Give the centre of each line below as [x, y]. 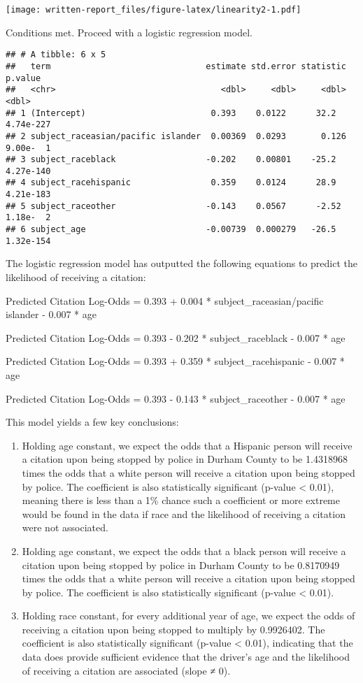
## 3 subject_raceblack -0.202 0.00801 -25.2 [171, 160]
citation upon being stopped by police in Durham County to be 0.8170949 [181, 565]
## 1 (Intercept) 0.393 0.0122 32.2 [171, 113]
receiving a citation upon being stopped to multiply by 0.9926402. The [173, 629]
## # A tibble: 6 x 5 [56, 55]
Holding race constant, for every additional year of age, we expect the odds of [188, 616]
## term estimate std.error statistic [176, 66]
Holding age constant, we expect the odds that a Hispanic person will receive [187, 445]
